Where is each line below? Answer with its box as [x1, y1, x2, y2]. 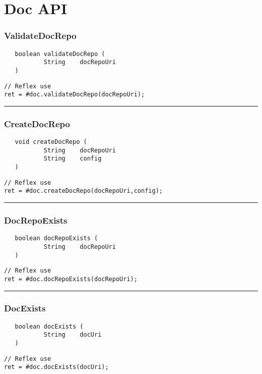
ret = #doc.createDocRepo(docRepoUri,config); [4, 187, 163, 195]
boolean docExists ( [15, 323, 84, 330]
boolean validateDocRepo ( [15, 50, 105, 58]
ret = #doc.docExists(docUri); [4, 363, 109, 371]
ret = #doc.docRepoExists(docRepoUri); [4, 275, 138, 283]
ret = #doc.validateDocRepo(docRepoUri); [4, 91, 145, 98]
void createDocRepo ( [15, 138, 87, 146]
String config [43, 155, 102, 163]
